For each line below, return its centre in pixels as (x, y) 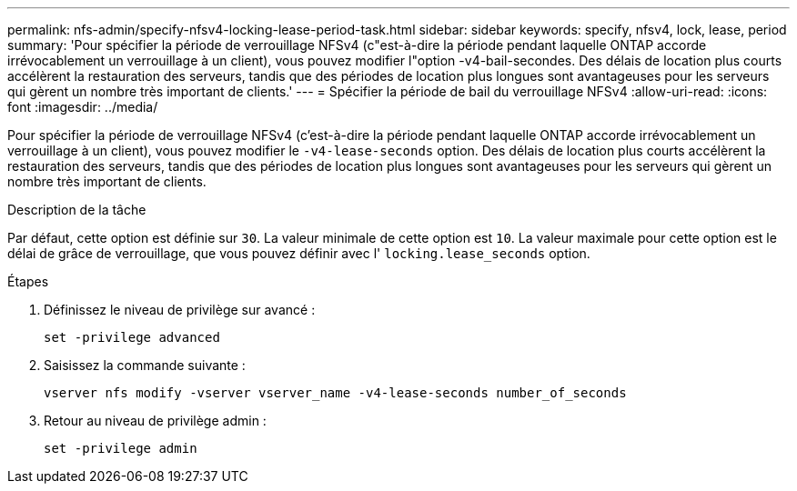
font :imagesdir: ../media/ (83, 107)
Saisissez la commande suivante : (145, 365)
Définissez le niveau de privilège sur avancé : (180, 310)
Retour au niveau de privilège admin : (155, 421)
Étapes (28, 281)
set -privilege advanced (132, 337)
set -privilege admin (121, 448)
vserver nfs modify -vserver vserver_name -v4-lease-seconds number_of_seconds (335, 393)
